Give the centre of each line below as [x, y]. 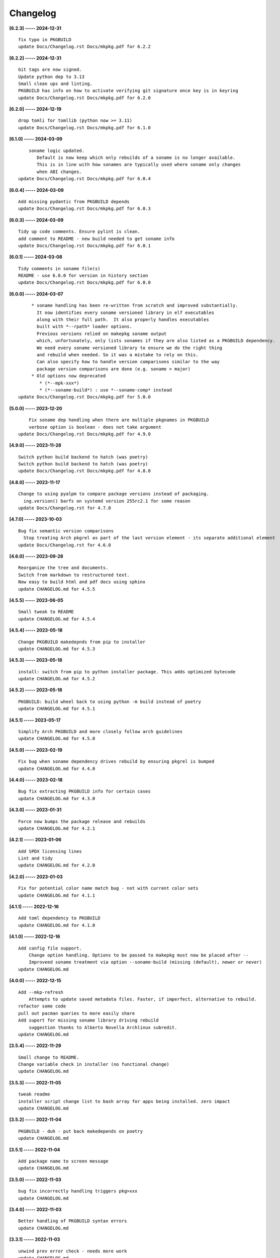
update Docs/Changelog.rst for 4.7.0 [65, 508]
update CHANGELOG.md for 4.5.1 [57, 709]
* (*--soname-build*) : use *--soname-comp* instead [106, 390]
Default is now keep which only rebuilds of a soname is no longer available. [136, 158]
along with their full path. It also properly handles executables [123, 320]
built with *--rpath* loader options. [85, 327]
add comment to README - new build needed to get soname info [97, 239]
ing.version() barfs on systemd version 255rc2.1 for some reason [107, 501]
